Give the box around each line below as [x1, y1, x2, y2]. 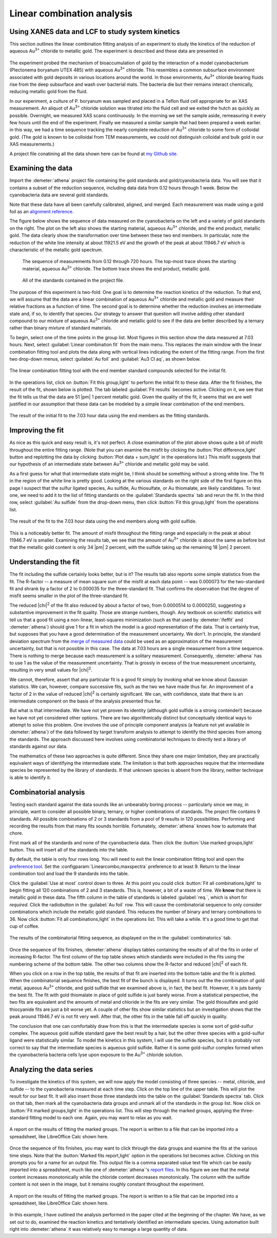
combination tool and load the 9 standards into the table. [9, 871, 129, 877]
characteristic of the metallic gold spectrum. [9, 247, 103, 253]
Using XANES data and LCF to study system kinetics [9, 27, 180, 36]
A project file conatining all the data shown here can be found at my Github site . [9, 151, 178, 157]
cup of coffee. [9, 923, 39, 929]
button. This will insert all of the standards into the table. [9, 847, 128, 853]
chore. [9, 830, 23, 836]
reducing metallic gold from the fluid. [9, 88, 88, 95]
